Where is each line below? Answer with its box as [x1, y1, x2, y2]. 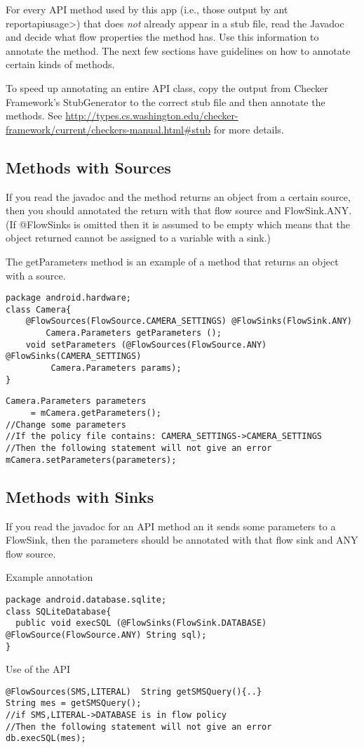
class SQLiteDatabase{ [6, 606, 112, 617]
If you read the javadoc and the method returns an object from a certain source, [6, 189, 351, 204]
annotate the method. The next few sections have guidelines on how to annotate [6, 43, 351, 58]
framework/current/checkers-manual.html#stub [6, 122, 211, 136]
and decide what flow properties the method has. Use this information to [6, 29, 319, 44]
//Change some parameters [6, 419, 126, 430]
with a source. [6, 268, 66, 282]
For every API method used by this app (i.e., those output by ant [6, 2, 288, 16]
